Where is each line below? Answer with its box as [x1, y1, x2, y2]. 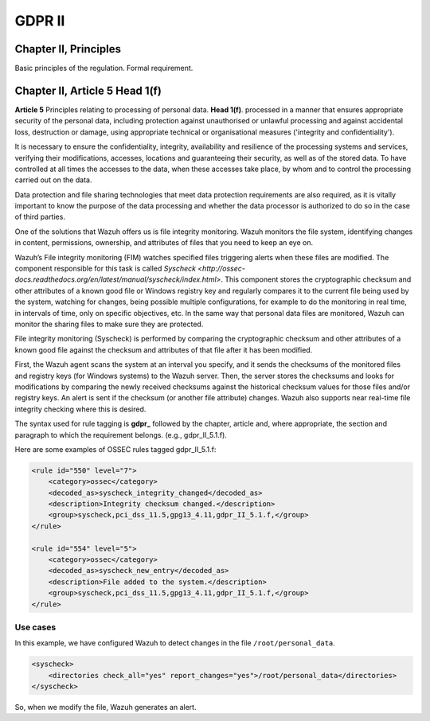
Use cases [14, 622, 57, 633]
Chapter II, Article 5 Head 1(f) [14, 84, 162, 97]
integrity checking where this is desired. [14, 404, 147, 414]
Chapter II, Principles [14, 42, 121, 56]
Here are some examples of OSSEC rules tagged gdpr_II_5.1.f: [14, 444, 217, 454]
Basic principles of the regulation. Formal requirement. [14, 64, 193, 73]
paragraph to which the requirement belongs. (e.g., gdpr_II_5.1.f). [14, 430, 227, 439]
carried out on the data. [14, 175, 92, 185]
